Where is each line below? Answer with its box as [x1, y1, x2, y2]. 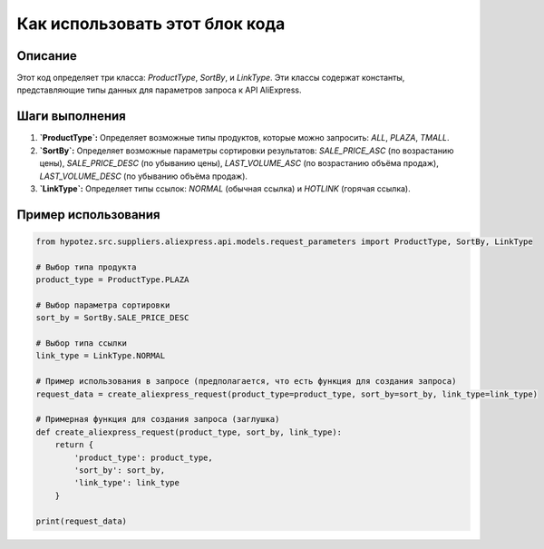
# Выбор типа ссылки [35, 338, 127, 348]
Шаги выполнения [16, 109, 126, 124]
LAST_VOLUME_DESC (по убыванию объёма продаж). [39, 171, 248, 181]
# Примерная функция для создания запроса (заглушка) [35, 414, 280, 425]
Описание [16, 48, 77, 64]
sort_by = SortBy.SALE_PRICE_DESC [35, 313, 189, 323]
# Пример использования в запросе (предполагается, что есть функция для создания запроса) [35, 377, 457, 387]
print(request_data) [35, 515, 127, 526]
